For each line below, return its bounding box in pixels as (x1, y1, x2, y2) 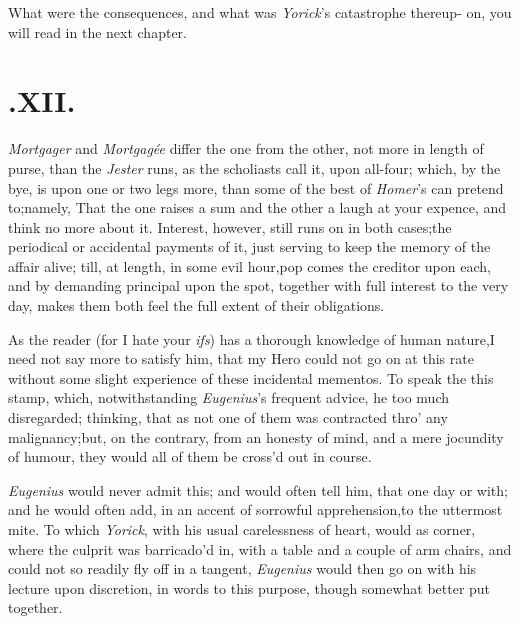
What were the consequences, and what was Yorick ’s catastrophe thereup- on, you (8, 2, 512, 22)
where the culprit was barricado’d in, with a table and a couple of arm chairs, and (8, 538, 512, 559)
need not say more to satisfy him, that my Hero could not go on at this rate (8, 348, 474, 369)
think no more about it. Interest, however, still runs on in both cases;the (8, 216, 452, 237)
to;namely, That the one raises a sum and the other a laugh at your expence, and (8, 197, 507, 218)
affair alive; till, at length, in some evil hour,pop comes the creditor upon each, (8, 255, 491, 276)
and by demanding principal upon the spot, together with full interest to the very (8, 275, 509, 296)
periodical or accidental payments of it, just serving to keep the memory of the (8, 236, 491, 257)
